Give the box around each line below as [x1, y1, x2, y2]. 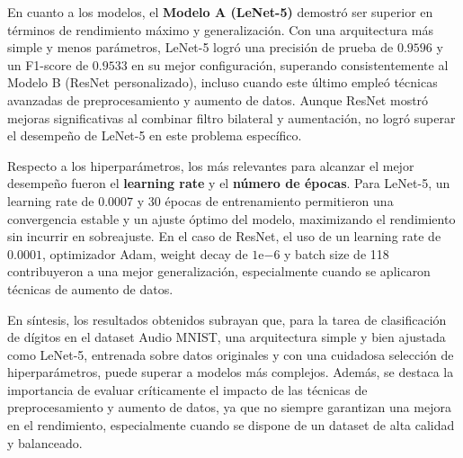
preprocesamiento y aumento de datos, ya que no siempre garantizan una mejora [7, 398, 451, 417]
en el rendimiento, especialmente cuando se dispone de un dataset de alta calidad [7, 416, 455, 435]
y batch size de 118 [284, 244, 389, 263]
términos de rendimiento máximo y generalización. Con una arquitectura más [7, 20, 434, 39]
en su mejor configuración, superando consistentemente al [131, 55, 449, 74]
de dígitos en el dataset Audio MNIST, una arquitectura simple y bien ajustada [7, 328, 446, 346]
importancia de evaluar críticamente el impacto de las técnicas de [7, 380, 368, 399]
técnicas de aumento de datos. [7, 279, 174, 298]
